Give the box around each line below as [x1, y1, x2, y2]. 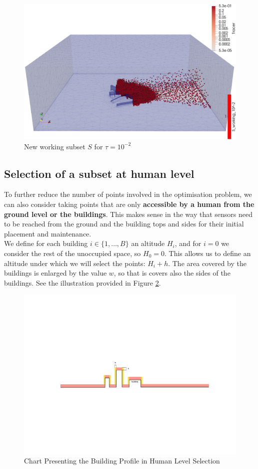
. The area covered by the [168, 258, 246, 268]
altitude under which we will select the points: [4, 258, 145, 268]
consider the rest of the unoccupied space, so [4, 248, 141, 258]
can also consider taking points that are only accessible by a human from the [4, 198, 254, 209]
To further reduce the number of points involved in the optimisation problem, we [4, 189, 252, 199]
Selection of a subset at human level [4, 165, 194, 181]
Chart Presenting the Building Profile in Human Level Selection [24, 455, 220, 466]
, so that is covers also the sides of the [113, 268, 230, 278]
